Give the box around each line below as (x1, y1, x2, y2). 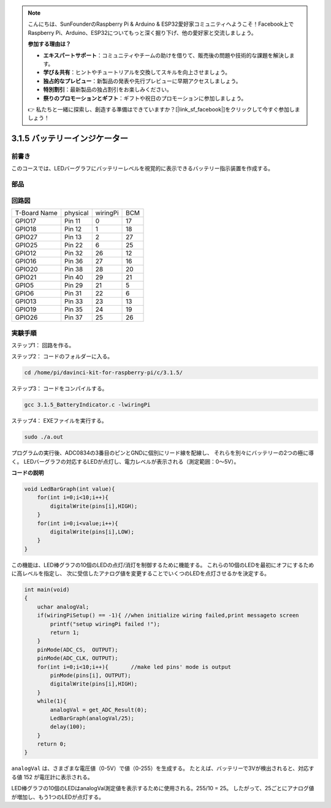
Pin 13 (64, 233, 82, 241)
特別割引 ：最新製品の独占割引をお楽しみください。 (43, 86, 172, 93)
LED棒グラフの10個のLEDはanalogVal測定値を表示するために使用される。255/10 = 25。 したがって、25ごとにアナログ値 (11, 785, 314, 792)
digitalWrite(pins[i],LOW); (50, 528, 135, 535)
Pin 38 (64, 265, 83, 274)
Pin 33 (64, 297, 83, 306)
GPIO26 (15, 313, 38, 322)
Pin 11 (64, 217, 81, 225)
